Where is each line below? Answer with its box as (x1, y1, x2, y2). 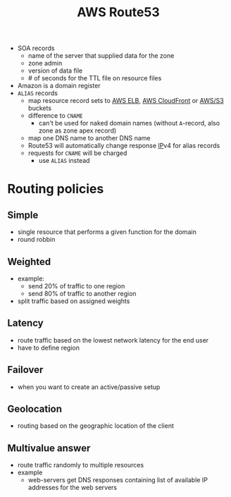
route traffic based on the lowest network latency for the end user (17, 336, 209, 344)
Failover (7, 364, 44, 376)
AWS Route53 (77, 4, 160, 20)
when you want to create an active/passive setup (17, 382, 161, 391)
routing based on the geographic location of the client (17, 422, 175, 430)
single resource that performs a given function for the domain (17, 228, 197, 236)
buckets (27, 104, 51, 113)
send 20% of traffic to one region (27, 282, 125, 290)
